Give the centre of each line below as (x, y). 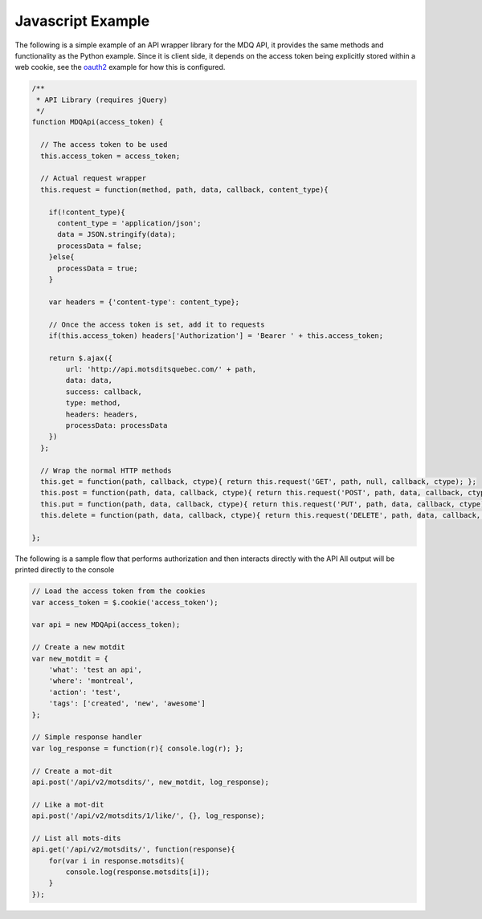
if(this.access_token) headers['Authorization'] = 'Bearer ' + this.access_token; (216, 335)
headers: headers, (102, 414)
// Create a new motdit (79, 647)
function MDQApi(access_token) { (98, 122)
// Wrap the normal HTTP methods (106, 470)
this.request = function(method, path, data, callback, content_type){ (184, 189)
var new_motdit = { (70, 659)
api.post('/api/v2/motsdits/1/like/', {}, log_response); (148, 816)
